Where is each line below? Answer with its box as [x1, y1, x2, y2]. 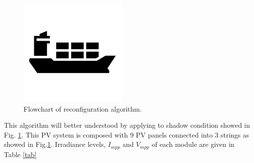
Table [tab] [4, 149, 37, 159]
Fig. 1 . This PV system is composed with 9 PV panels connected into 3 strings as [4, 129, 249, 140]
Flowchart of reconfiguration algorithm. [24, 103, 142, 114]
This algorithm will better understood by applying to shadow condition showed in [4, 120, 250, 130]
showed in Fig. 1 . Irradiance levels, [4, 139, 106, 149]
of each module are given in [152, 139, 234, 149]
